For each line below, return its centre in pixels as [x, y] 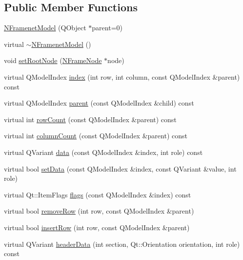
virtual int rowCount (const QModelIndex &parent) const [90, 119]
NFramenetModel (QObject [45, 28]
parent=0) [107, 28]
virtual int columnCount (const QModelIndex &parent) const [96, 136]
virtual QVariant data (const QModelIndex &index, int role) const [103, 152]
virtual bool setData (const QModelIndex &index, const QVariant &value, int [120, 168]
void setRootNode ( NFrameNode [53, 60]
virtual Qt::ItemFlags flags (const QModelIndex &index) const [98, 194]
